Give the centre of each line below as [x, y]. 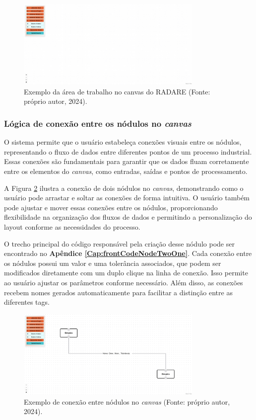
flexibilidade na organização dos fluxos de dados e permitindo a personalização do [128, 217]
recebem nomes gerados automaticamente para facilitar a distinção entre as [118, 292]
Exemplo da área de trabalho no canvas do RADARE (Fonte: [117, 91]
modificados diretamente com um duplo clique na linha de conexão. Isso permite [126, 273]
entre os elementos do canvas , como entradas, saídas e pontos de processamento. [126, 171]
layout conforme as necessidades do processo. [72, 227]
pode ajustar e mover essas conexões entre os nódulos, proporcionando [111, 207]
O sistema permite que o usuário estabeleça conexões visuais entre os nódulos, [123, 142]
